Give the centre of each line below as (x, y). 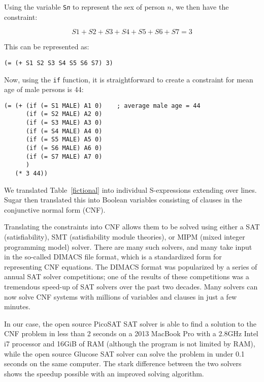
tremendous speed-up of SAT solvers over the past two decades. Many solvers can (131, 286)
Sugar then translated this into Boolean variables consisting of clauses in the (123, 200)
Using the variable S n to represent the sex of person (85, 7)
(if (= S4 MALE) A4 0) (64, 131)
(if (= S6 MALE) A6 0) (64, 148)
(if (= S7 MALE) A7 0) (64, 156)
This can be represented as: (47, 47)
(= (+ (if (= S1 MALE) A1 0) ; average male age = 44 (102, 106)
